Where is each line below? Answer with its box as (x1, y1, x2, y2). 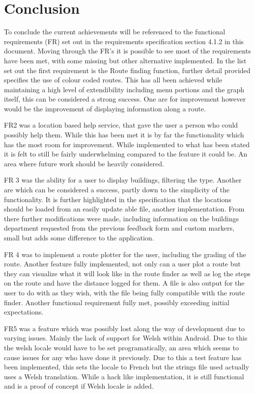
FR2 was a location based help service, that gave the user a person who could (4, 120, 238, 130)
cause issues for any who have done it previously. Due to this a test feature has (4, 352, 242, 362)
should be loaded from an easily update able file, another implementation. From (4, 204, 245, 214)
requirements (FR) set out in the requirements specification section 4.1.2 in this (4, 36, 244, 46)
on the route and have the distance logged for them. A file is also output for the (4, 278, 245, 288)
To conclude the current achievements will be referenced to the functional (4, 26, 226, 37)
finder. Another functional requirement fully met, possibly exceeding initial (4, 297, 229, 307)
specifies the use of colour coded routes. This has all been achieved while (4, 75, 223, 85)
